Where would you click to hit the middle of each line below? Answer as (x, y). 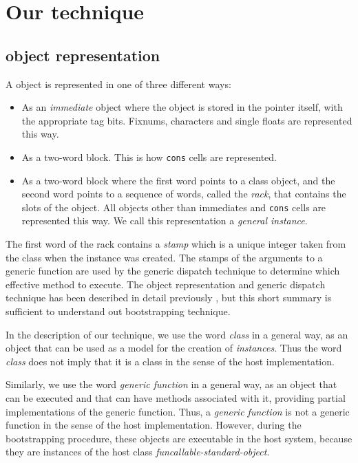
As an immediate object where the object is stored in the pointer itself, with (182, 107)
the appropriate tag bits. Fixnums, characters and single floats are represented (187, 120)
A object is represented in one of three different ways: (118, 84)
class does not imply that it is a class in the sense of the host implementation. (170, 361)
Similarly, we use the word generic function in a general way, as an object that (171, 384)
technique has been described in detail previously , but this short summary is (169, 298)
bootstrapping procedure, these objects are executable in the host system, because (179, 438)
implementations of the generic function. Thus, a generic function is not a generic (178, 411)
